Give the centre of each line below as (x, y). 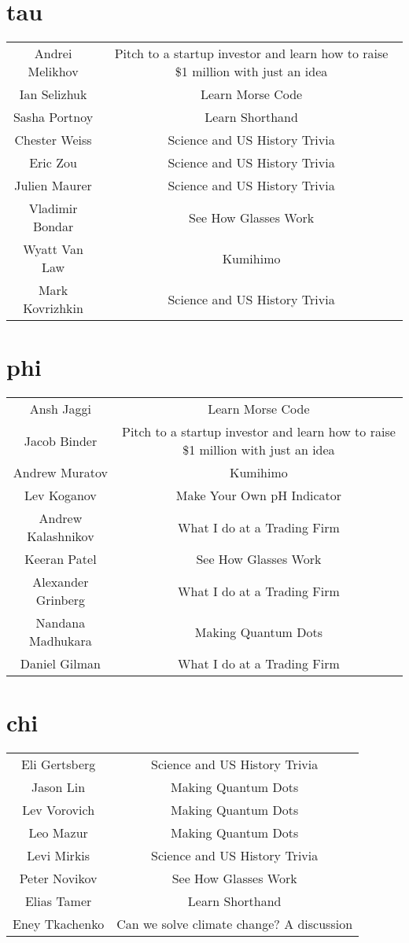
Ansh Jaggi (60, 409)
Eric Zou (53, 163)
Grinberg (61, 600)
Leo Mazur (58, 833)
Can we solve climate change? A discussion (235, 924)
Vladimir (53, 208)
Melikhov (53, 72)
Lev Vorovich (59, 810)
